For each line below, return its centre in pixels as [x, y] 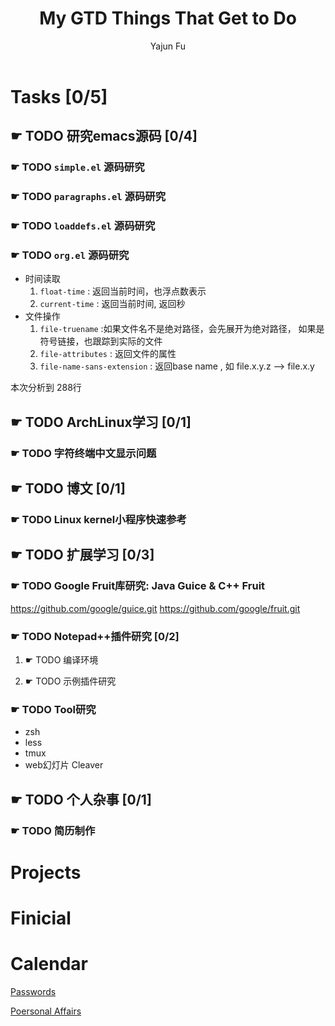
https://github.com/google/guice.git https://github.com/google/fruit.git [155, 608]
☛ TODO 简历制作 [53, 830]
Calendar [49, 964]
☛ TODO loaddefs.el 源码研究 [83, 226]
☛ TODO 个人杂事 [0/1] [81, 799]
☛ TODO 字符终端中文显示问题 [83, 453]
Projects [46, 872]
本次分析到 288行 [46, 388]
